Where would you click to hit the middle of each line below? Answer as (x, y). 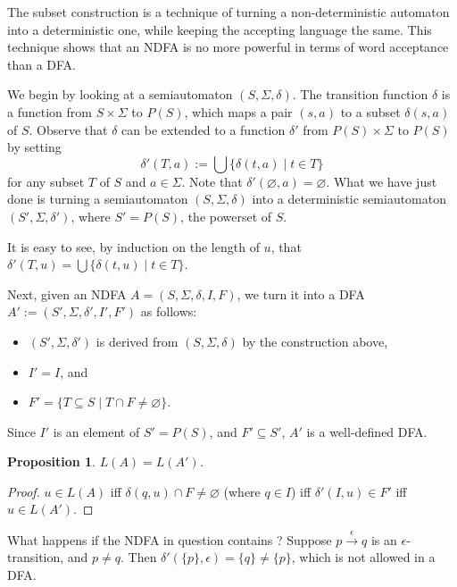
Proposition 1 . (51, 461)
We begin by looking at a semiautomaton (120, 94)
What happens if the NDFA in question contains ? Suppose (170, 539)
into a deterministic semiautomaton (349, 199)
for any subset (46, 181)
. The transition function (360, 94)
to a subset (370, 111)
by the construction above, (315, 341)
